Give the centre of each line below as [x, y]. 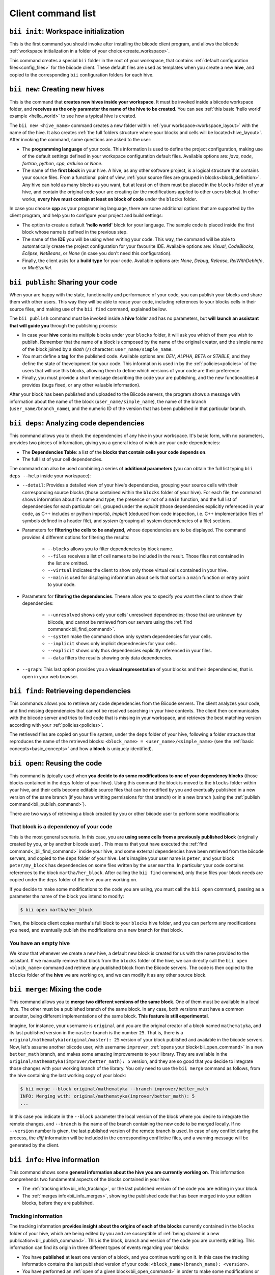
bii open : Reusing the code [56, 763]
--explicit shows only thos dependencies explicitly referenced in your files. [130, 651]
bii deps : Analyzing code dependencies [77, 423]
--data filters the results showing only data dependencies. [110, 657]
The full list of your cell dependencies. [62, 459]
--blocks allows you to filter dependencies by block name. [111, 549]
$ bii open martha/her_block [57, 910]
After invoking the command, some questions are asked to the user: [80, 140]
